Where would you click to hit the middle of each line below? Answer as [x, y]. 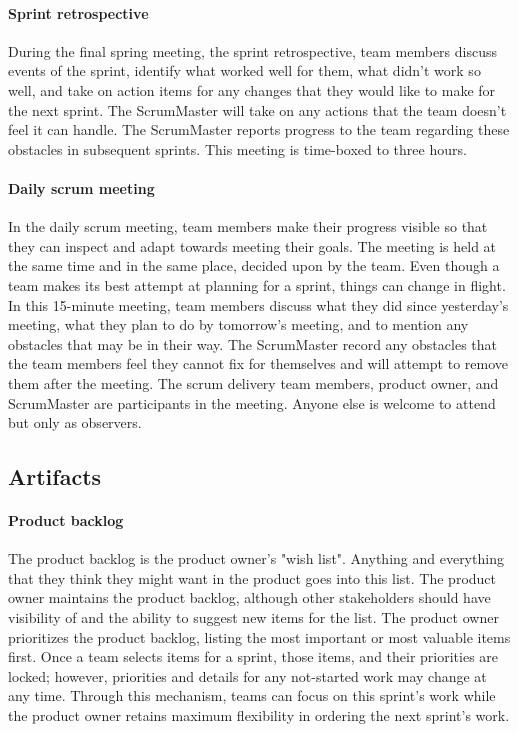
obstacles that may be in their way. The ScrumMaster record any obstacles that [252, 343]
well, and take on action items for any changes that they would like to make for [252, 89]
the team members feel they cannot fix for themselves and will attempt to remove [258, 363]
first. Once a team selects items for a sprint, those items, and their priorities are [253, 656]
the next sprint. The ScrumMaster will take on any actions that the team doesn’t [257, 109]
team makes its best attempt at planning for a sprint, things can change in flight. [257, 284]
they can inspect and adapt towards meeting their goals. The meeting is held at [252, 245]
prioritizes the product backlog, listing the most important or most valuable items [259, 636]
